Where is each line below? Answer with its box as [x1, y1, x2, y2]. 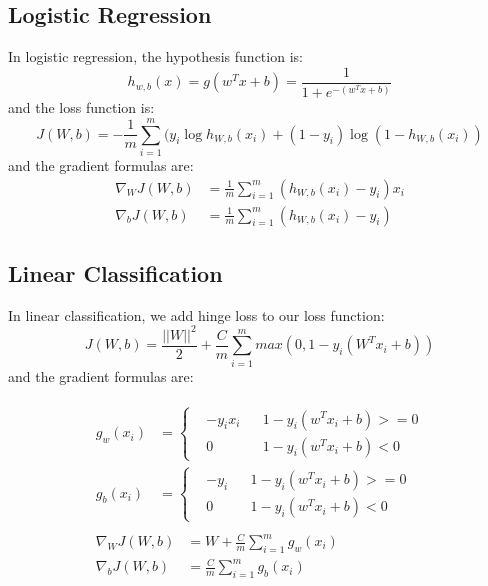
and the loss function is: [8, 97, 155, 118]
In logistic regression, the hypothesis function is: [8, 46, 303, 67]
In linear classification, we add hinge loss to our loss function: [8, 304, 385, 325]
